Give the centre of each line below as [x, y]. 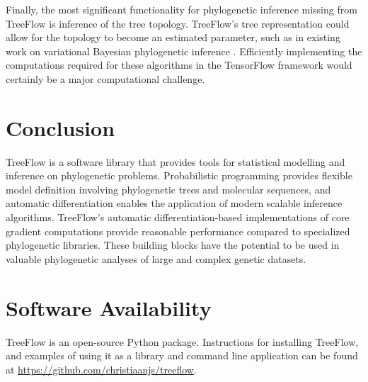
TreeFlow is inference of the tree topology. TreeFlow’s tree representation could [178, 23]
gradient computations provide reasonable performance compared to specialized [178, 231]
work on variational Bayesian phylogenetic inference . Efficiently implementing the [184, 51]
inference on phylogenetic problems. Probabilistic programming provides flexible [179, 175]
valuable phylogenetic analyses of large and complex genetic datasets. [156, 258]
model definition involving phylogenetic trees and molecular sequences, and [168, 189]
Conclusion [61, 127]
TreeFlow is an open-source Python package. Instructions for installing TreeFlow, [182, 341]
